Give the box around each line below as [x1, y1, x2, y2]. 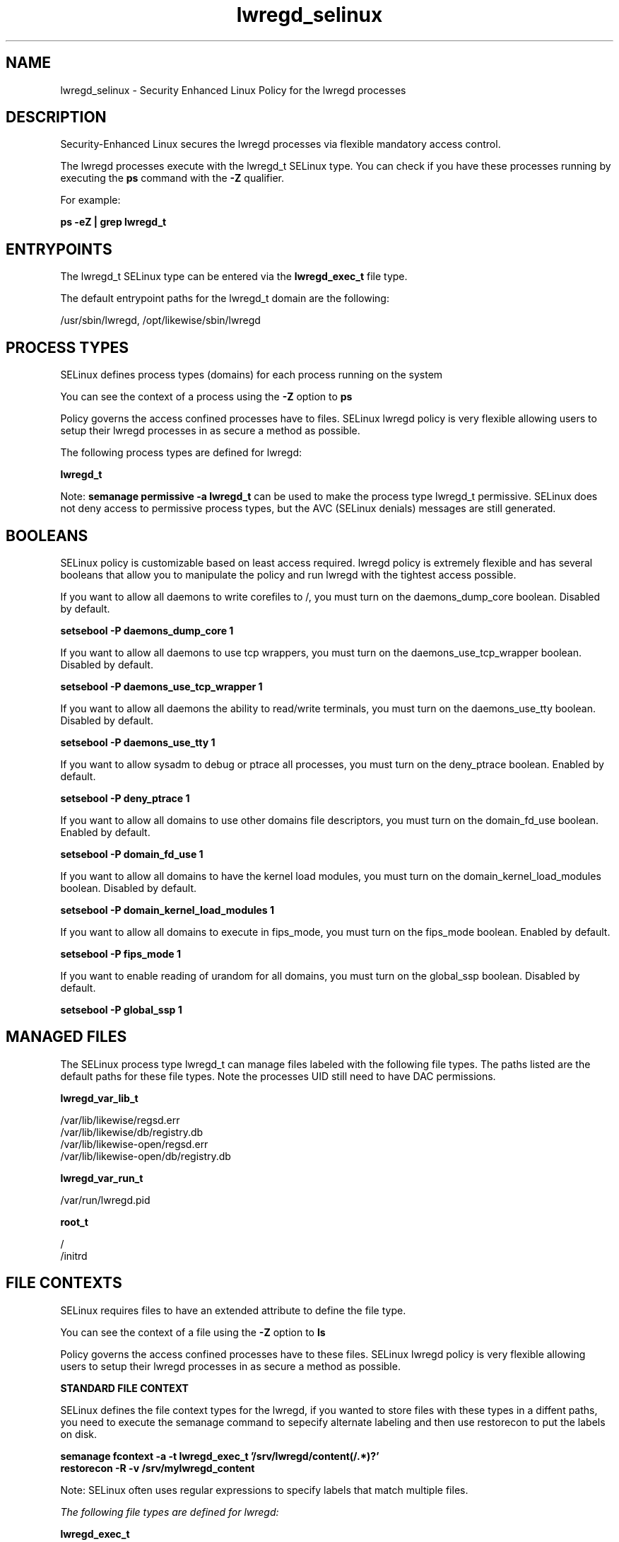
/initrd [60, 1249, 88, 1262]
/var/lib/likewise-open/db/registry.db [60, 1149, 231, 1162]
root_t [60, 1215, 88, 1228]
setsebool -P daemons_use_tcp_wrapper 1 [60, 680, 263, 692]
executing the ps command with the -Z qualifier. [60, 172, 284, 185]
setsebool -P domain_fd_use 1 [60, 847, 204, 860]
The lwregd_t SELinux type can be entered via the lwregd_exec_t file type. [60, 270, 408, 283]
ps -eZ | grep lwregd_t [60, 216, 167, 228]
